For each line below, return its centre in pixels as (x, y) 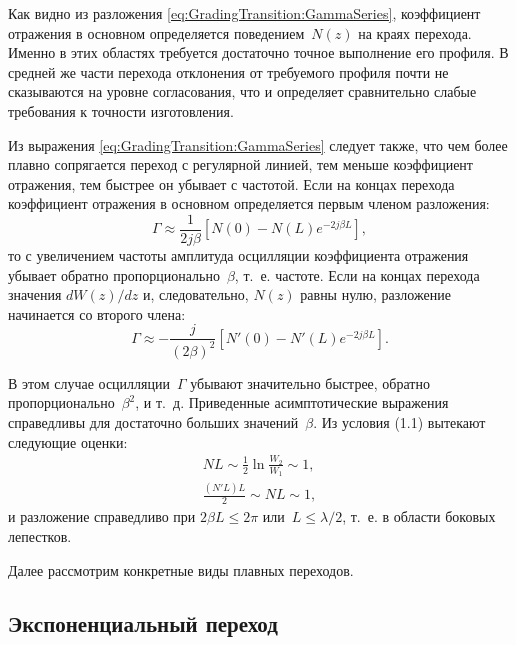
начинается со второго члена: (97, 313)
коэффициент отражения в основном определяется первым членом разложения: (249, 203)
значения (35, 294)
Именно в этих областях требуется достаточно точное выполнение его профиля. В (258, 52)
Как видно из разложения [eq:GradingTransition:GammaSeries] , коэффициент (244, 13)
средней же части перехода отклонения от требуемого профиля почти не (228, 71)
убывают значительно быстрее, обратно (310, 382)
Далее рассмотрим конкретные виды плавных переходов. (181, 569)
